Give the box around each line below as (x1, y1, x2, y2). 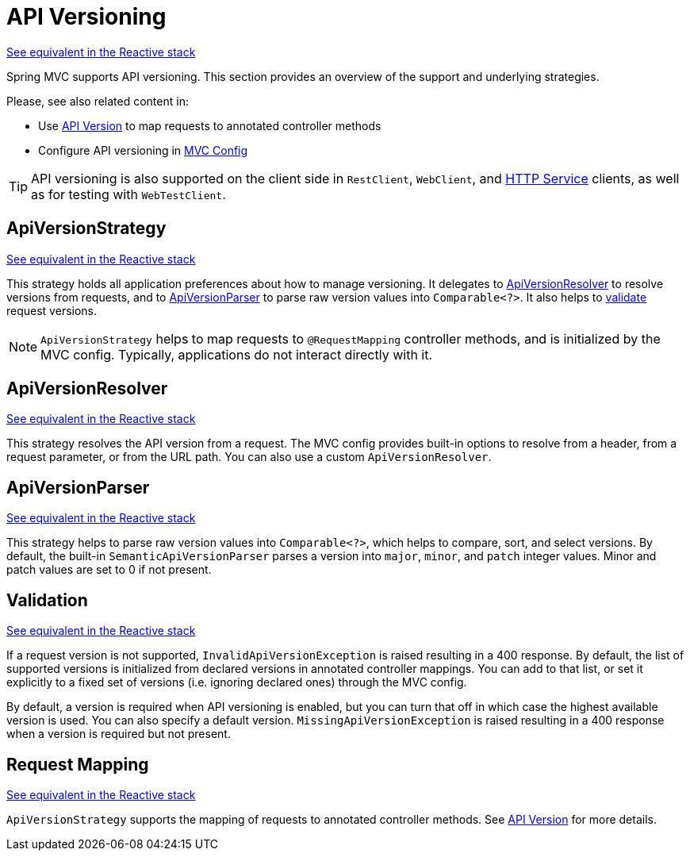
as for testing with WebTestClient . (31, 186, 226, 202)
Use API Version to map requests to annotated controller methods (38, 118, 381, 133)
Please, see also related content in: (6, 94, 189, 108)
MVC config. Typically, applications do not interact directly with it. (40, 346, 433, 363)
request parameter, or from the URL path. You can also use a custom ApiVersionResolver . (6, 450, 492, 464)
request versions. (6, 303, 98, 317)
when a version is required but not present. (6, 727, 231, 741)
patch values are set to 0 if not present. (6, 563, 212, 577)
